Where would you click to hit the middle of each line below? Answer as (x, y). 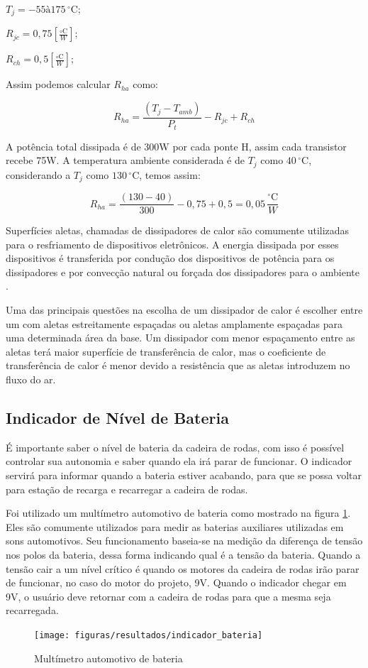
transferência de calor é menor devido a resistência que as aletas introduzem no (178, 365)
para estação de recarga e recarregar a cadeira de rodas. (127, 489)
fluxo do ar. (31, 379)
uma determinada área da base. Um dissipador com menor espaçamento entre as (180, 338)
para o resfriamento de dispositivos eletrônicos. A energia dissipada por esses (172, 244)
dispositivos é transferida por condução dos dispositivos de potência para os (170, 258)
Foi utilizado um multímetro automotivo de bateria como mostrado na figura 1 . (178, 513)
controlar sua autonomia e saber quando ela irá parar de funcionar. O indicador (179, 461)
